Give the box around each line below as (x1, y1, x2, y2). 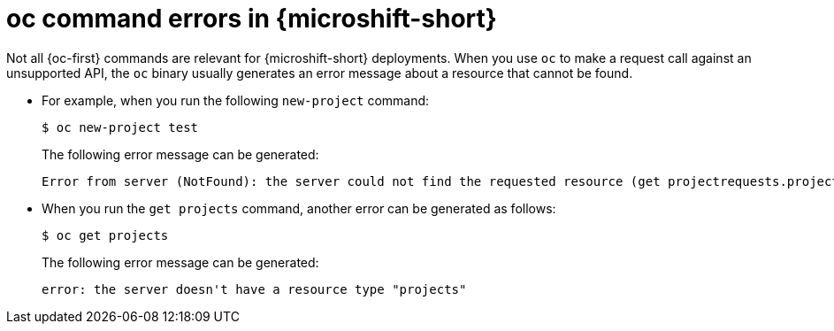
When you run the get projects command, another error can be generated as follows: (42, 200, 556, 216)
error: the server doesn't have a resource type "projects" (42, 281, 467, 296)
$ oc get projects (42, 227, 169, 242)
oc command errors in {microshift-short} (6, 4, 497, 34)
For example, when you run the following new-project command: (42, 92, 430, 108)
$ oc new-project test (42, 119, 199, 135)
